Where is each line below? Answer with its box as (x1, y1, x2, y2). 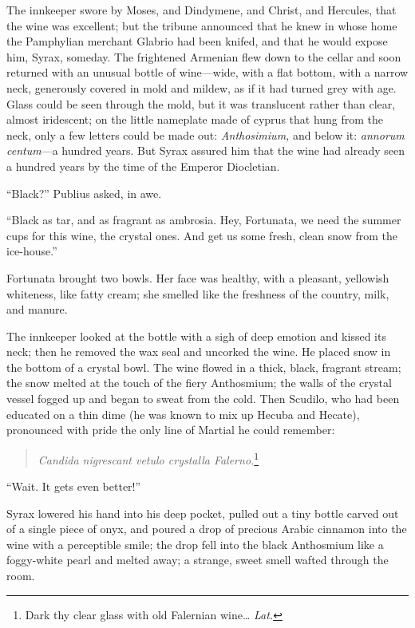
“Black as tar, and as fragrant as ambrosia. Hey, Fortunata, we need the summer (6, 211, 401, 228)
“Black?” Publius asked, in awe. (6, 184, 162, 201)
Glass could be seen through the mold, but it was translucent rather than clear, (6, 95, 396, 112)
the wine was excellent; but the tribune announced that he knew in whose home (6, 17, 397, 34)
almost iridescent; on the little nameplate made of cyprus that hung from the (6, 111, 384, 128)
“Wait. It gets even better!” (6, 478, 141, 495)
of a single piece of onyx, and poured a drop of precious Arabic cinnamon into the (6, 520, 407, 537)
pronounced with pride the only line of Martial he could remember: (6, 421, 335, 438)
